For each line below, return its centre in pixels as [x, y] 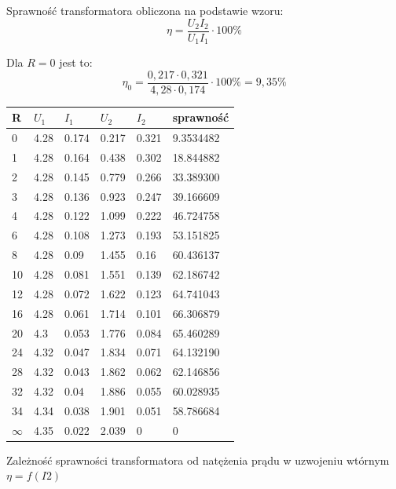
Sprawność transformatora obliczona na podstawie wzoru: [145, 10]
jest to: [76, 62]
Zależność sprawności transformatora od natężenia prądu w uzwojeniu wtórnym [198, 460]
